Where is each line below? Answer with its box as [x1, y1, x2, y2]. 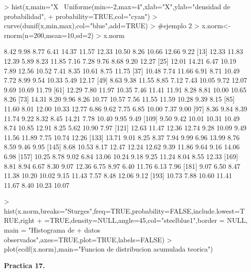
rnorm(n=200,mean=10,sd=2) [4, 30, 94, 40]
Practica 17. [4, 260, 45, 270]
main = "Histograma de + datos [4, 225, 100, 235]
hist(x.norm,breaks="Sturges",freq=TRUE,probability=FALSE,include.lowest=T [4, 205, 245, 216]
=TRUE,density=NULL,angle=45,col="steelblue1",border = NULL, [44, 215, 248, 225]
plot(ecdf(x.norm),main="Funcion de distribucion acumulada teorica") [4, 244, 213, 254]
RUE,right [4, 215, 35, 225]
